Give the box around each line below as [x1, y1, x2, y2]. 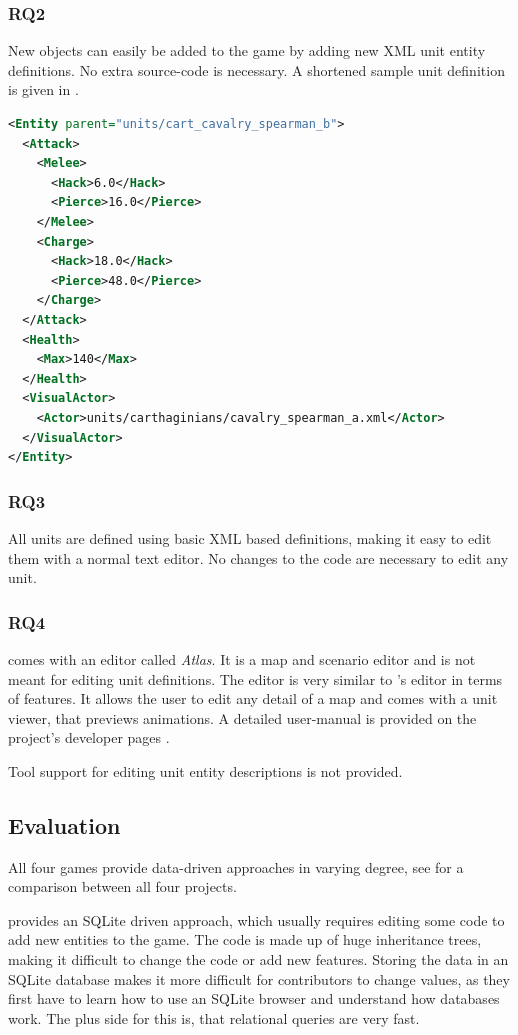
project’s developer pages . [8, 727, 170, 748]
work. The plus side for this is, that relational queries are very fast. [8, 1007, 420, 1028]
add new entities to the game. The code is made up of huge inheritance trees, [8, 929, 482, 950]
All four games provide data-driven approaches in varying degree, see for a [8, 856, 464, 877]
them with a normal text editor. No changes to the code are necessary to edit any [8, 547, 509, 568]
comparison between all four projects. [8, 876, 237, 897]
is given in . [8, 79, 79, 100]
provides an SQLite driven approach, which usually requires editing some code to [8, 909, 505, 930]
